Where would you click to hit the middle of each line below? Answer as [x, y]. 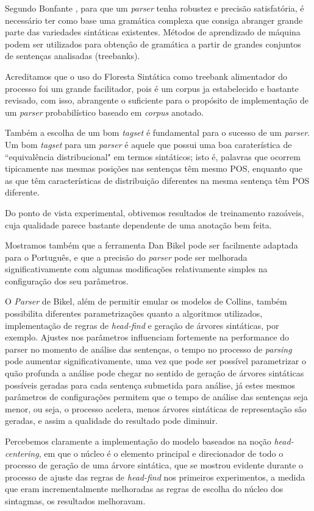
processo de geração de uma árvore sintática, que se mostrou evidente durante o [154, 465]
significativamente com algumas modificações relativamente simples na [136, 269]
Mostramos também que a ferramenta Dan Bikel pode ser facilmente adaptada [152, 245]
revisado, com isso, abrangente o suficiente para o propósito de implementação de [157, 100]
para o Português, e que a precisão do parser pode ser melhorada [126, 257]
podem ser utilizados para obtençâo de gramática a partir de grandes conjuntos [153, 44]
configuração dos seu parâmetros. [67, 280]
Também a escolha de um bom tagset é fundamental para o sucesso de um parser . [157, 132]
